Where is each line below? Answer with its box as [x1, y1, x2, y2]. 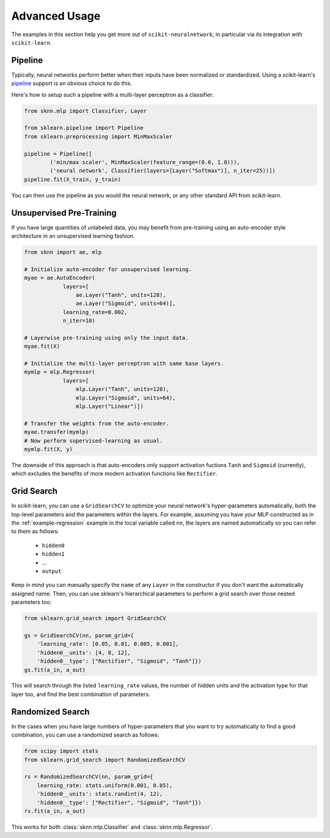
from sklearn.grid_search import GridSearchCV [24, 615, 166, 622]
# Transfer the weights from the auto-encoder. [24, 420, 169, 427]
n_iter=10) [62, 317, 96, 324]
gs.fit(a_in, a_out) [24, 666, 86, 673]
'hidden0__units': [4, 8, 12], [37, 649, 131, 656]
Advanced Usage [11, 9, 101, 23]
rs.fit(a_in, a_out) [24, 807, 86, 814]
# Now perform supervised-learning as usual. [24, 437, 163, 444]
